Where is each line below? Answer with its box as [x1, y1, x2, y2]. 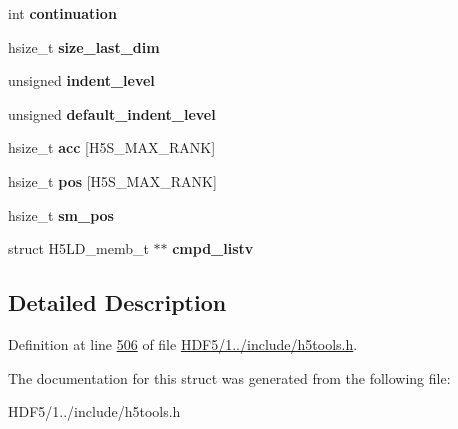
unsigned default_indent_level [8, 103, 216, 124]
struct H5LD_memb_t [8, 238, 149, 259]
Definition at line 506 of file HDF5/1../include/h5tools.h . [8, 333, 358, 354]
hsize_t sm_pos [8, 204, 114, 225]
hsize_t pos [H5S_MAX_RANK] [8, 170, 217, 191]
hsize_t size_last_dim [8, 36, 160, 57]
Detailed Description [8, 287, 227, 318]
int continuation [8, 3, 117, 23]
